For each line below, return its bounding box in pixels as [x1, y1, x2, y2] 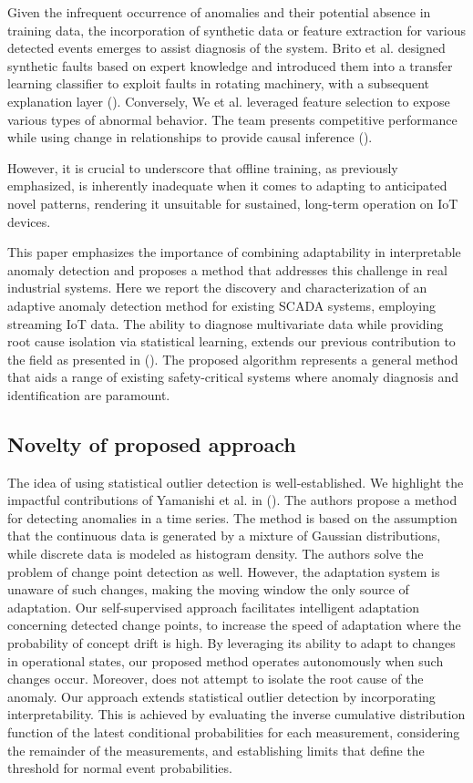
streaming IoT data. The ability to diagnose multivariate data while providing [7, 314, 444, 333]
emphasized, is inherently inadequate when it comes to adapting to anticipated [7, 176, 447, 195]
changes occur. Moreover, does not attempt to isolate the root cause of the [7, 669, 424, 688]
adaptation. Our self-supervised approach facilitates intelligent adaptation [7, 597, 419, 616]
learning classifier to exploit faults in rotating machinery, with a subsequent [7, 74, 429, 93]
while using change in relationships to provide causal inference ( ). [7, 128, 373, 147]
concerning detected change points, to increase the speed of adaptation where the [7, 615, 461, 634]
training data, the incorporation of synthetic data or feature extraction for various [7, 20, 466, 39]
